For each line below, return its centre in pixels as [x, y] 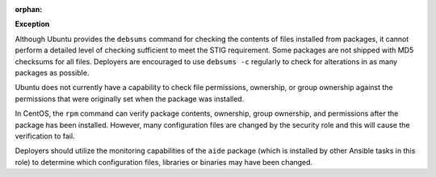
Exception [32, 24]
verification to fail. [45, 136]
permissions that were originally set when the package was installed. [130, 99]
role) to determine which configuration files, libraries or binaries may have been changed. [164, 162]
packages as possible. [52, 72]
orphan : [29, 9]
